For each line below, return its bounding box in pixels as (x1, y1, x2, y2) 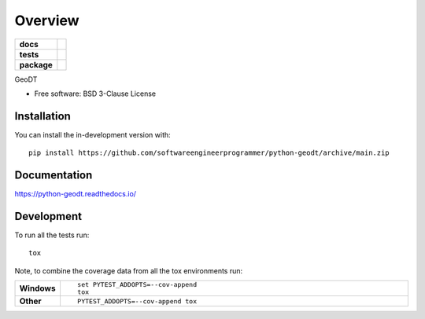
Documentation (14, 169, 93, 182)
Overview (14, 12, 79, 29)
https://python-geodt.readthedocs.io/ (14, 189, 137, 199)
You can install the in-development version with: (14, 130, 171, 139)
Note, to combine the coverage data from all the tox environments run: (14, 266, 243, 275)
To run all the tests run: (14, 230, 90, 240)
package (19, 59, 53, 70)
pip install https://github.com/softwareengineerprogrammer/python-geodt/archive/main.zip (28, 148, 390, 157)
